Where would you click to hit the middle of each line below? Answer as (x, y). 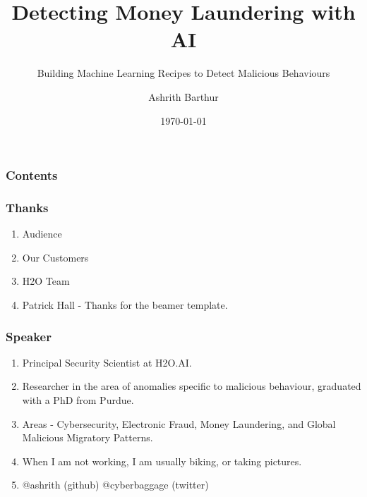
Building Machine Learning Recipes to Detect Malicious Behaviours (183, 73)
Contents (32, 175)
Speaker (29, 336)
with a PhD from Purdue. (78, 400)
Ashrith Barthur (183, 96)
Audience (42, 234)
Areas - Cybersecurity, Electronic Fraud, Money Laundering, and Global (179, 423)
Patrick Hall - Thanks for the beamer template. (125, 305)
